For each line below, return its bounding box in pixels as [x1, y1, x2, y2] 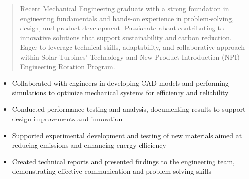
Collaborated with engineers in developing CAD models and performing [12, 78, 229, 88]
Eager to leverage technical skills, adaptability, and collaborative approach [20, 42, 245, 52]
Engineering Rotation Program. [20, 61, 115, 71]
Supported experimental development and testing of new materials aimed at [12, 130, 242, 140]
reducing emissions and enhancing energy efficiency [12, 140, 166, 150]
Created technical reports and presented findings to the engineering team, [12, 156, 235, 166]
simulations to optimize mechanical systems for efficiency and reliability [12, 87, 229, 97]
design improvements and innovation [12, 113, 123, 123]
